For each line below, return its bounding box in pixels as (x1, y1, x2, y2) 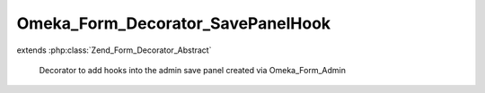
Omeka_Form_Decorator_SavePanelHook (16, 13, 331, 33)
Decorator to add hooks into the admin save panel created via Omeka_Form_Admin (39, 64, 346, 75)
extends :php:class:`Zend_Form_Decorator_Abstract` (16, 45, 212, 55)
